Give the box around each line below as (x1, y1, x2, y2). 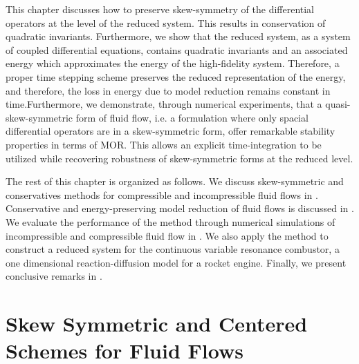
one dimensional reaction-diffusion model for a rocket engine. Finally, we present (6, 255, 347, 269)
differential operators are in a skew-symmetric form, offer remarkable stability (6, 124, 335, 138)
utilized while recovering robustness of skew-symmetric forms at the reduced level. (6, 151, 353, 165)
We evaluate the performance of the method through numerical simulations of (6, 214, 335, 229)
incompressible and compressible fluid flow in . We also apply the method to (6, 228, 329, 242)
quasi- (325, 97, 351, 111)
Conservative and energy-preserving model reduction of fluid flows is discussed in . (6, 201, 354, 215)
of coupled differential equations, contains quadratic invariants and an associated (6, 42, 348, 57)
